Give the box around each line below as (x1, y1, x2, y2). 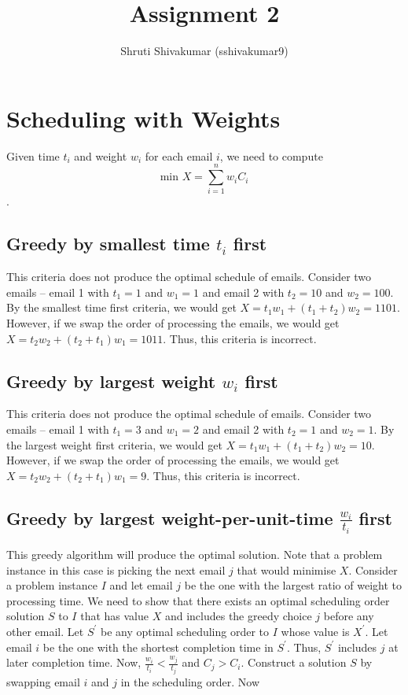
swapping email (6, 673, 80, 689)
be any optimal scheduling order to (100, 623, 270, 639)
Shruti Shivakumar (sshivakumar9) (120, 43, 289, 59)
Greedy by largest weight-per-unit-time (6, 505, 333, 530)
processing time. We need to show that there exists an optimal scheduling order (6, 592, 390, 608)
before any (323, 608, 374, 624)
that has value (80, 608, 149, 624)
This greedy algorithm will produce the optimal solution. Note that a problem (6, 545, 383, 562)
